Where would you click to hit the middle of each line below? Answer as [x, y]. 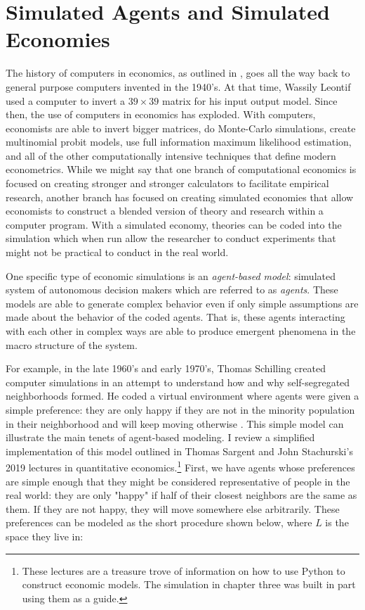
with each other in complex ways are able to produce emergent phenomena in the [181, 331]
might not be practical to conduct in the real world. [117, 252]
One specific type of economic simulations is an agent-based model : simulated [171, 275]
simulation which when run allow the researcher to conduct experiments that [171, 238]
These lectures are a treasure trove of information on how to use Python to [184, 570]
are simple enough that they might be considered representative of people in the [178, 481]
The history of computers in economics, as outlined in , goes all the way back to [178, 73]
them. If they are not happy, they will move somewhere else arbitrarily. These [173, 508]
